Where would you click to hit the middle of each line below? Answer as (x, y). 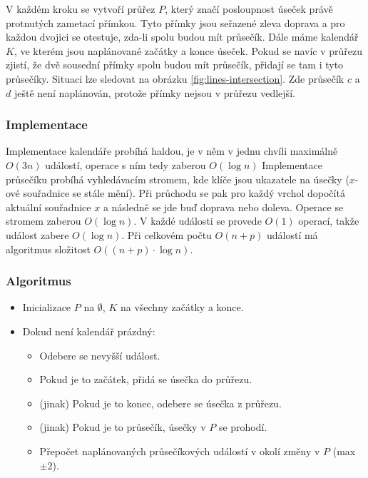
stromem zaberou (44, 221)
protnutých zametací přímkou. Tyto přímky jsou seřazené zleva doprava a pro (175, 22)
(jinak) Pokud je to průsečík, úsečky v (123, 427)
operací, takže (329, 221)
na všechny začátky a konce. (182, 307)
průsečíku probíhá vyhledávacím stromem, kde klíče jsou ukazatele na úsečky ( (178, 179)
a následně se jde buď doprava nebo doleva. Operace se (223, 207)
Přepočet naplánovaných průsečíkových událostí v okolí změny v (180, 451)
